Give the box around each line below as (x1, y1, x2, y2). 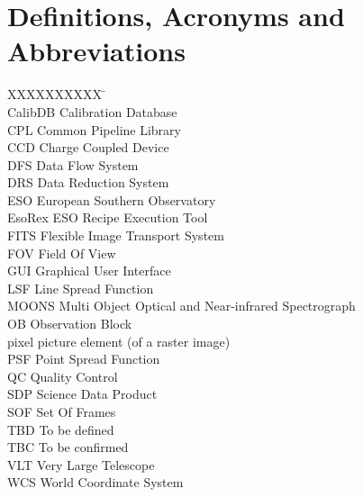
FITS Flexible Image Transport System (7, 226, 224, 245)
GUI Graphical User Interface (7, 261, 171, 280)
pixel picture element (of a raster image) (7, 331, 231, 350)
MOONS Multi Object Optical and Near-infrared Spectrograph (7, 296, 356, 315)
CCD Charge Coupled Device (7, 138, 169, 157)
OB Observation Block (7, 314, 132, 333)
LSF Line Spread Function (7, 278, 154, 297)
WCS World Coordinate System (7, 473, 184, 492)
